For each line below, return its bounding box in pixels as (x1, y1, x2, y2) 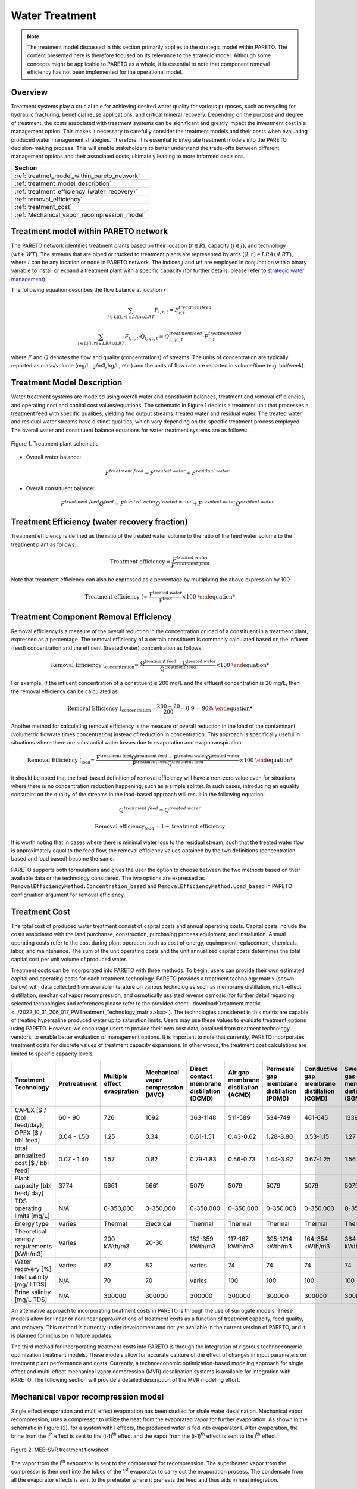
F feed (158, 596, 173, 604)
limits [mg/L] (14, 1212, 50, 1220)
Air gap (228, 1069, 249, 1076)
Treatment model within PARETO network (11, 226, 168, 236)
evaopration (104, 1087, 139, 1095)
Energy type (14, 1220, 49, 1228)
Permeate (265, 1065, 295, 1073)
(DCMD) (190, 1095, 214, 1102)
